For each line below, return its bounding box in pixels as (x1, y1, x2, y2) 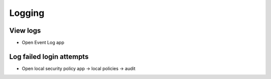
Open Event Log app (22, 40, 65, 46)
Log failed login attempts (9, 52, 89, 61)
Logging (9, 7, 45, 18)
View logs (9, 26, 41, 35)
